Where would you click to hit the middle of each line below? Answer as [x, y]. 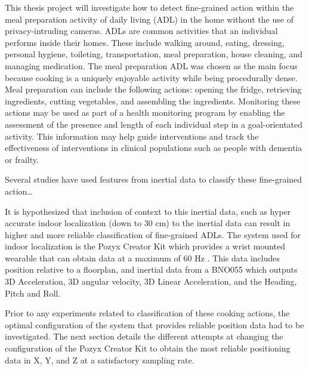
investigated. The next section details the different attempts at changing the [144, 336]
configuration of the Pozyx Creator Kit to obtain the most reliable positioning [148, 348]
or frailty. [22, 159]
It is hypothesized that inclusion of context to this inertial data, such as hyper [148, 211]
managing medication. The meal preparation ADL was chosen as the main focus [151, 65]
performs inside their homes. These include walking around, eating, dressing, [145, 42]
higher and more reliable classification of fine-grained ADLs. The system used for [153, 234]
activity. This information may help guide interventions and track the [132, 136]
